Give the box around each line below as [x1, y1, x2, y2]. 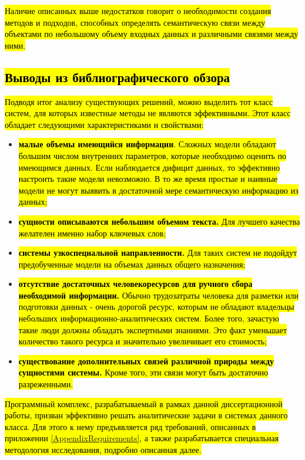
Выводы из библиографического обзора [5, 67, 230, 86]
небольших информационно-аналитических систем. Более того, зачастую [18, 312, 279, 324]
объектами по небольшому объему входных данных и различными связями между [5, 28, 299, 40]
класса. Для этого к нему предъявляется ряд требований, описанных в [5, 420, 256, 432]
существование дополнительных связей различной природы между [18, 354, 274, 367]
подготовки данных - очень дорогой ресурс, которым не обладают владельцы [18, 300, 294, 313]
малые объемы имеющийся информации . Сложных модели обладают [18, 138, 276, 150]
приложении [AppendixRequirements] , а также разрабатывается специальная [5, 432, 279, 444]
